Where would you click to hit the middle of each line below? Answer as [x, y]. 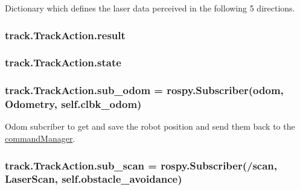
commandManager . [40, 138]
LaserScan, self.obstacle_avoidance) [94, 179]
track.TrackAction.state [63, 62]
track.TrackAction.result [65, 35]
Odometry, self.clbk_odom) [73, 104]
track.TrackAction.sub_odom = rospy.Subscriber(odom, [144, 90]
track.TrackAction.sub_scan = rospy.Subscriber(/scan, [141, 165]
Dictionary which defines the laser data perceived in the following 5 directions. [150, 8]
